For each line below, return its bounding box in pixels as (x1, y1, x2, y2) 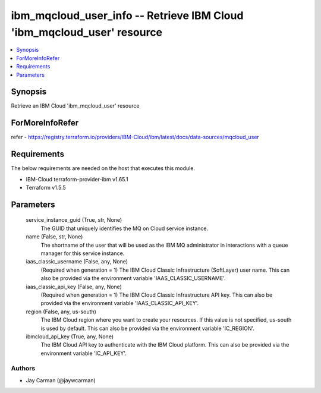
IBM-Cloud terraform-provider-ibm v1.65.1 (26, 175, 128, 183)
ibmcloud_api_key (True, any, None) (26, 333, 114, 340)
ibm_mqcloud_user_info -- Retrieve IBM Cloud (11, 9, 244, 22)
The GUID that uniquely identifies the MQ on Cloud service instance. (40, 225, 209, 232)
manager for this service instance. (40, 250, 125, 257)
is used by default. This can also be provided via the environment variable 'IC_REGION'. (40, 325, 255, 332)
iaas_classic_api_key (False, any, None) (26, 283, 122, 290)
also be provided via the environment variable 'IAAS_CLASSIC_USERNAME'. (40, 275, 226, 282)
